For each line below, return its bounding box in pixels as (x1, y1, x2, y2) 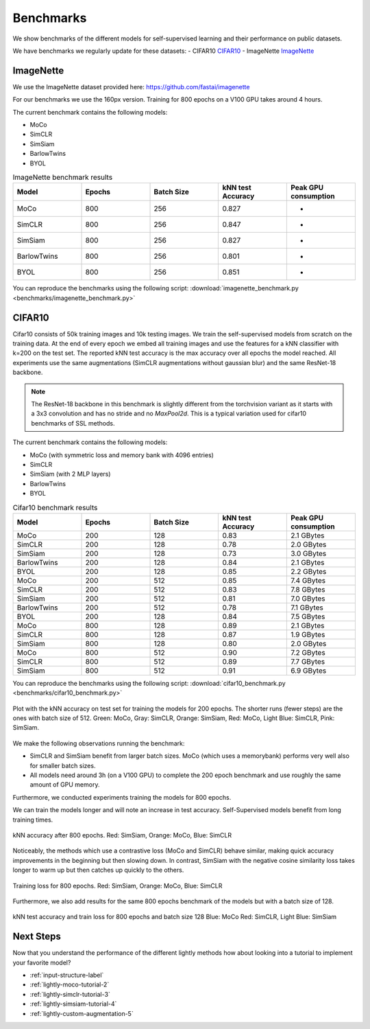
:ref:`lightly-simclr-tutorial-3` (29, 990, 111, 998)
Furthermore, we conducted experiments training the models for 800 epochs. (12, 793, 232, 801)
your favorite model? (12, 958, 71, 967)
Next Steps (12, 931, 61, 943)
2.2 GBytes (290, 566, 327, 576)
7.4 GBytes (290, 575, 325, 585)
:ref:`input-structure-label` (29, 971, 104, 979)
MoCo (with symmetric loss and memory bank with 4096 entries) (29, 450, 214, 459)
